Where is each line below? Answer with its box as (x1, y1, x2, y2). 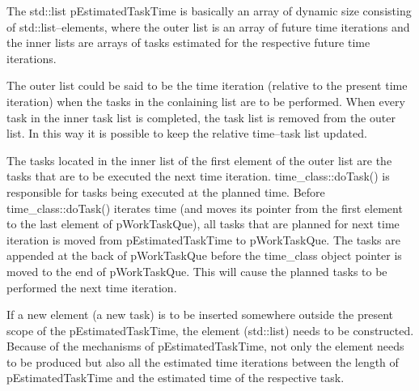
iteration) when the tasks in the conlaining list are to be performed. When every (6, 92, 405, 109)
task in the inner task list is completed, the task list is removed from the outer (6, 108, 396, 125)
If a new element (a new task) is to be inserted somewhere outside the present (6, 306, 394, 323)
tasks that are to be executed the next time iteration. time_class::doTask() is (6, 168, 390, 185)
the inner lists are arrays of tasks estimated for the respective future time (6, 34, 370, 51)
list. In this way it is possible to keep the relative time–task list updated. (6, 125, 367, 142)
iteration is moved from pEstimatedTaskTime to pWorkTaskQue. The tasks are (6, 231, 400, 248)
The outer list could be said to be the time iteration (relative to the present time (6, 77, 408, 94)
